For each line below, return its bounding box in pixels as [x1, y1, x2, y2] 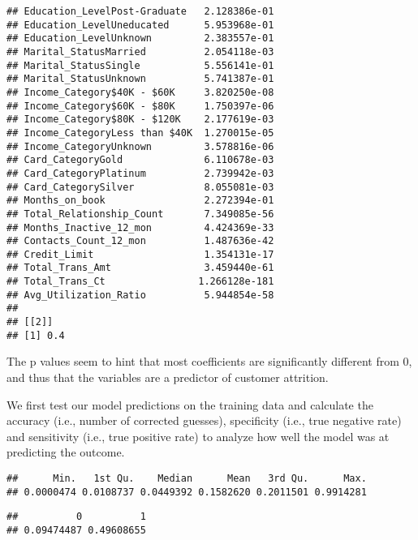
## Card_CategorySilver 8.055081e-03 [6, 181, 274, 193]
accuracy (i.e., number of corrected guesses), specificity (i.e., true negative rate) [6, 412, 402, 429]
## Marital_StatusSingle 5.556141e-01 [6, 59, 274, 71]
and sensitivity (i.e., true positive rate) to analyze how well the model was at [6, 427, 390, 444]
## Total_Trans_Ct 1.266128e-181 [6, 276, 274, 288]
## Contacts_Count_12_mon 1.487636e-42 [6, 235, 274, 247]
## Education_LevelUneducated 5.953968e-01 [6, 19, 274, 31]
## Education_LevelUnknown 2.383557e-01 [6, 32, 274, 45]
